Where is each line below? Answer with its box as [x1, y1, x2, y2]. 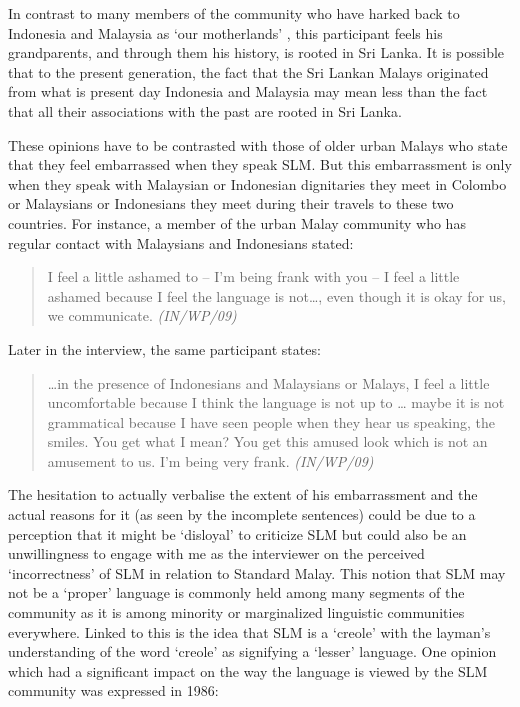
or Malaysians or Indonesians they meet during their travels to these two [8, 193, 454, 214]
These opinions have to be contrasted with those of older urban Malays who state [8, 134, 508, 155]
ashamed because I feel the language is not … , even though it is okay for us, [47, 285, 506, 306]
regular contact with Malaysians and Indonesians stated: [8, 232, 354, 253]
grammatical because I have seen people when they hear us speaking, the [47, 411, 495, 432]
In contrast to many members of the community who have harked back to [8, 3, 460, 23]
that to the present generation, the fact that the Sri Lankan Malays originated [8, 61, 489, 82]
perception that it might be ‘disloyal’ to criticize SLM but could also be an [8, 523, 467, 544]
